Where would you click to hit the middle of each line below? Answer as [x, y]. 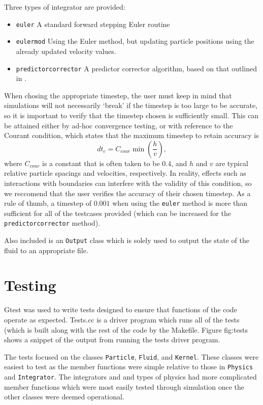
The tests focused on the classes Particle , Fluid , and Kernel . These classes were [131, 356]
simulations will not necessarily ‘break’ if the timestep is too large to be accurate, [131, 105]
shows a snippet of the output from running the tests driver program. [112, 340]
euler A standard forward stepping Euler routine [93, 24]
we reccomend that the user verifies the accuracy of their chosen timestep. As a [127, 193]
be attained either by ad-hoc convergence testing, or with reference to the [119, 125]
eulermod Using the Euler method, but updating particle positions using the [135, 41]
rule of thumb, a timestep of [48, 203]
